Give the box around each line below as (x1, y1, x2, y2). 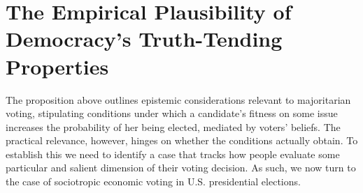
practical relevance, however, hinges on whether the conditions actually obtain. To (6, 133, 358, 148)
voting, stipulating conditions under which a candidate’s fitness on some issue (6, 106, 338, 121)
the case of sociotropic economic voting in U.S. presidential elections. (6, 174, 301, 189)
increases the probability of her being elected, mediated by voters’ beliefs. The (6, 119, 341, 134)
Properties (6, 52, 109, 80)
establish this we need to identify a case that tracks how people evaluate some (6, 146, 340, 161)
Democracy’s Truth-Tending (6, 24, 283, 53)
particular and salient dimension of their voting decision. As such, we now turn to (6, 160, 356, 175)
